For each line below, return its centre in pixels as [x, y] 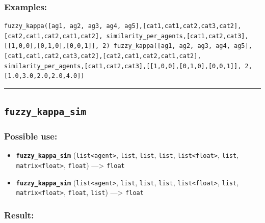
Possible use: [31, 136]
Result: [19, 215]
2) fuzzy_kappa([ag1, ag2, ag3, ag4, [166, 46]
